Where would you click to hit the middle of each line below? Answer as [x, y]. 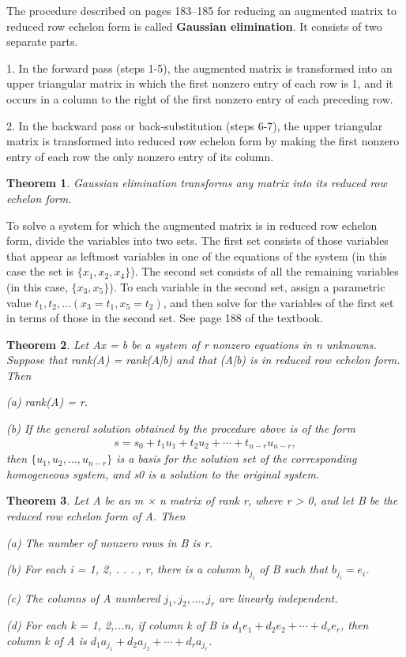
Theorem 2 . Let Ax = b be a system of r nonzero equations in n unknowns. [192, 344]
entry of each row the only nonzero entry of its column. [140, 156]
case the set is [40, 271]
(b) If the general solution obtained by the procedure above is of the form [181, 428]
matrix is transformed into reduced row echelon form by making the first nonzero [203, 141]
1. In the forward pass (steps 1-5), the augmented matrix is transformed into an [199, 68]
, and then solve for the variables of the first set [278, 302]
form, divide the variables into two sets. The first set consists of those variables [197, 240]
